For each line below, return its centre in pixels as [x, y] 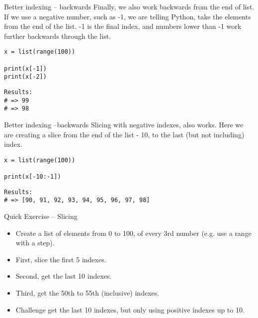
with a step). [35, 243]
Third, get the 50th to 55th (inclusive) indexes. [87, 293]
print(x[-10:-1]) [33, 177]
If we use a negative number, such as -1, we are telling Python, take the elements [128, 16]
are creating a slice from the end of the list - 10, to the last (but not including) [124, 134]
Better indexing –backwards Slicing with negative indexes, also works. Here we [124, 124]
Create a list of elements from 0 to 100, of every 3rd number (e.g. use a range [133, 233]
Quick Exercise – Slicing [41, 216]
